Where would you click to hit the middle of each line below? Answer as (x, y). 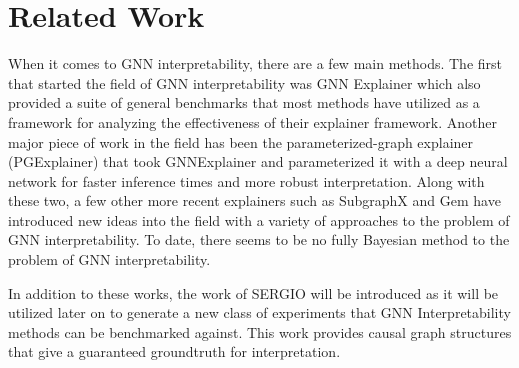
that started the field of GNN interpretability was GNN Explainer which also (244, 82)
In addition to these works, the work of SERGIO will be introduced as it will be (253, 292)
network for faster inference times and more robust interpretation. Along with (246, 180)
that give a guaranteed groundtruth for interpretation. (174, 351)
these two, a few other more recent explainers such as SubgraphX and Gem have (254, 200)
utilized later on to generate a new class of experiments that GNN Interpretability (259, 312)
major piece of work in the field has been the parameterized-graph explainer (241, 141)
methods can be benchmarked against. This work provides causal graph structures (260, 331)
